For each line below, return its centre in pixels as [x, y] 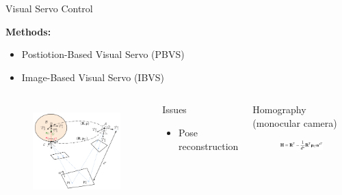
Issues [174, 109]
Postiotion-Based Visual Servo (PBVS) [103, 54]
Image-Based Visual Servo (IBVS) [93, 77]
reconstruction [209, 146]
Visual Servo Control [49, 8]
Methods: [28, 31]
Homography [279, 109]
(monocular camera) [295, 122]
